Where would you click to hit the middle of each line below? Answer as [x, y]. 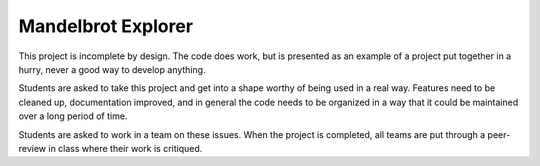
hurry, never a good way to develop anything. [112, 69]
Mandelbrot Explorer [106, 26]
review [32, 148]
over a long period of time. [73, 116]
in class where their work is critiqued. [125, 148]
